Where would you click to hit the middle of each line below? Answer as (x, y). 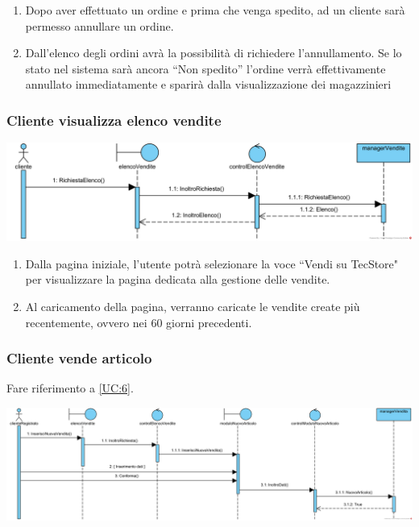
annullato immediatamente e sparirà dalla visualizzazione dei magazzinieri (208, 84)
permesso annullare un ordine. (100, 25)
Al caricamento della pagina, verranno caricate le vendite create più (193, 307)
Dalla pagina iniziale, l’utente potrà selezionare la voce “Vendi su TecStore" (212, 263)
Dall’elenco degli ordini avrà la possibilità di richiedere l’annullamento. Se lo (214, 53)
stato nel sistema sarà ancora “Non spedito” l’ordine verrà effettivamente (205, 68)
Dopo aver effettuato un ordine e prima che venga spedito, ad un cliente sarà (215, 10)
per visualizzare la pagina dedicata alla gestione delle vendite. (178, 279)
